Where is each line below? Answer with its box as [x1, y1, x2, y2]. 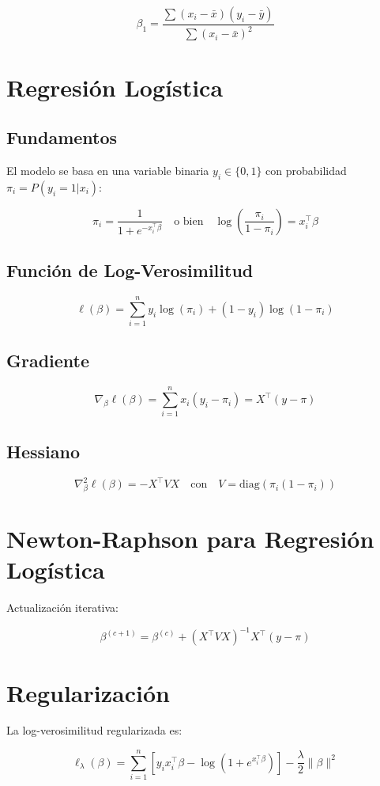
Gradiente [6, 348, 90, 373]
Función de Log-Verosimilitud [6, 258, 254, 283]
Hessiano [6, 439, 80, 463]
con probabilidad [265, 161, 347, 178]
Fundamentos [6, 125, 118, 150]
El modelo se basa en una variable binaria [6, 161, 209, 178]
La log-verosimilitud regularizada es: [6, 722, 182, 739]
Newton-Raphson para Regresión [6, 522, 374, 555]
